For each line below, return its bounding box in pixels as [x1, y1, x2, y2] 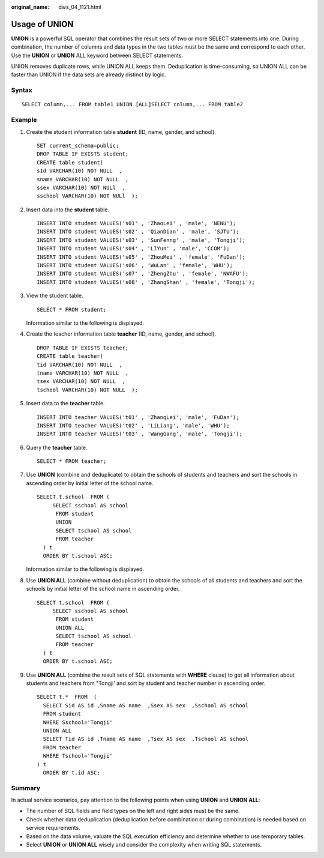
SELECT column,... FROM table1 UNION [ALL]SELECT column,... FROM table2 [22, 101, 244, 108]
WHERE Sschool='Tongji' [43, 719, 113, 726]
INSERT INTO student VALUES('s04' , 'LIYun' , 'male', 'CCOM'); [37, 245, 230, 252]
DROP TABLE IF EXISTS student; [37, 151, 129, 157]
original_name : [11, 4, 50, 10]
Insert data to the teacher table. [26, 400, 105, 407]
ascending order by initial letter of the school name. [26, 479, 154, 486]
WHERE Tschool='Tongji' [43, 752, 113, 760]
